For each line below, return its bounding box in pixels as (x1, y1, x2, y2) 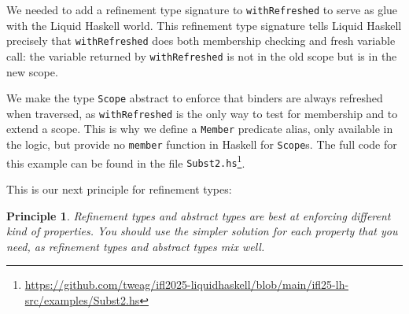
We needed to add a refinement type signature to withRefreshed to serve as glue (6, 2, 398, 17)
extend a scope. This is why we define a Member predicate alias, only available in (6, 120, 393, 137)
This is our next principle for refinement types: (6, 181, 232, 198)
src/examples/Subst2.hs (24, 292, 140, 308)
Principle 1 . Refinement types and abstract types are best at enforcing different (6, 207, 391, 223)
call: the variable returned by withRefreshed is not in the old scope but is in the (6, 47, 397, 64)
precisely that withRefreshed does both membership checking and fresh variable (6, 32, 396, 49)
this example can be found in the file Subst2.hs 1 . (6, 152, 245, 171)
